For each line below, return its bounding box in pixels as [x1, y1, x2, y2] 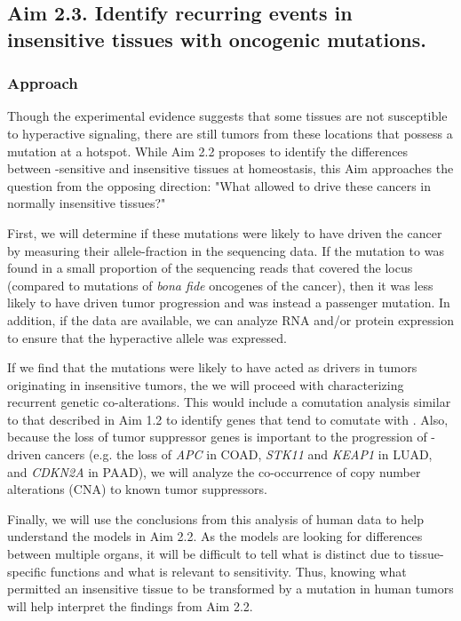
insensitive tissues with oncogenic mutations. [7, 25, 426, 52]
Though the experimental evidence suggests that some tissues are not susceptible [7, 107, 448, 125]
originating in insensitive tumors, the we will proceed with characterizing [7, 375, 404, 394]
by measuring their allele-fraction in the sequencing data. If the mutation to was [7, 241, 444, 259]
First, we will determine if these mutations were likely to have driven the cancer [7, 223, 442, 242]
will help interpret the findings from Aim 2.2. [7, 596, 253, 615]
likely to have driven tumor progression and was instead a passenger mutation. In [7, 293, 450, 312]
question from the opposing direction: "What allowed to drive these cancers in [7, 176, 432, 195]
